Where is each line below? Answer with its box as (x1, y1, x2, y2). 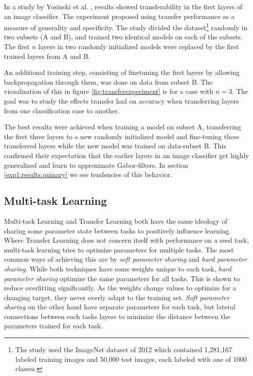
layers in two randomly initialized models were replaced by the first (38, 41, 239, 52)
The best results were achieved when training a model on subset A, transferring (4, 122, 241, 132)
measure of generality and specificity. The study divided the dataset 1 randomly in (4, 21, 248, 32)
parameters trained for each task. (4, 321, 103, 331)
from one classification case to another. (4, 105, 120, 115)
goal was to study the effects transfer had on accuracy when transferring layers (4, 96, 239, 106)
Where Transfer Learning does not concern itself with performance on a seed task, (4, 235, 249, 245)
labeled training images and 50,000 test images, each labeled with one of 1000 (15, 354, 247, 364)
